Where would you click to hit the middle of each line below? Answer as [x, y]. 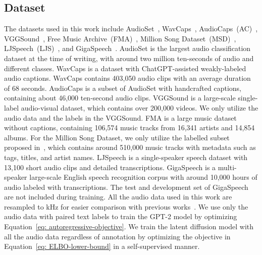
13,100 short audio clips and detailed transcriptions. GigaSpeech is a [110, 167]
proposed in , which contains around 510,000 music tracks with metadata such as [130, 147]
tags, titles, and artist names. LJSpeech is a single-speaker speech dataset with [126, 157]
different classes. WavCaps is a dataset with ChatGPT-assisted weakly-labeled [125, 68]
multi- [227, 167]
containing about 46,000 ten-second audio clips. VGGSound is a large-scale [120, 98]
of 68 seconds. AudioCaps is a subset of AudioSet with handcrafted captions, [123, 88]
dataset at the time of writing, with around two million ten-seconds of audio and [129, 58]
